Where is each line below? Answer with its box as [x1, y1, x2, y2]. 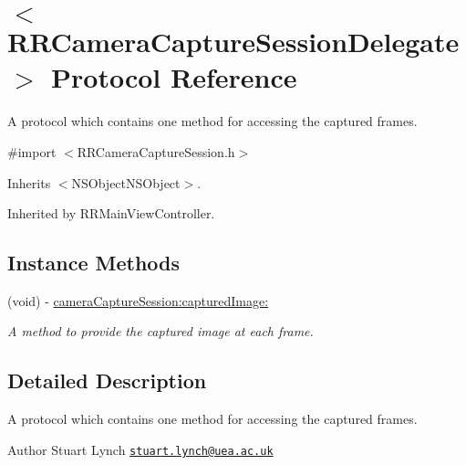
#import [7, 142, 57, 161]
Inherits [7, 173, 51, 192]
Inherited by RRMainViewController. [7, 204, 215, 223]
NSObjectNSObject [71, 173, 181, 192]
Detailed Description [7, 366, 207, 395]
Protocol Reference [51, 58, 297, 96]
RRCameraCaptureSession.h [77, 142, 235, 161]
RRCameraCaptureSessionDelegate [7, 23, 460, 60]
